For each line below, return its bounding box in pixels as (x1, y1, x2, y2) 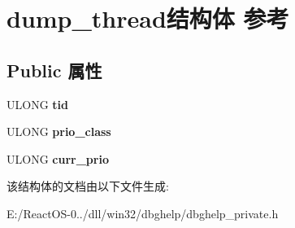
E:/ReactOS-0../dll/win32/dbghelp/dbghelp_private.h (7, 204, 279, 221)
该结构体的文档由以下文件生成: (7, 178, 169, 195)
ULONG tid (7, 95, 68, 112)
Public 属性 (7, 57, 102, 82)
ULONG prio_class (7, 123, 111, 140)
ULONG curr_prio (7, 150, 109, 167)
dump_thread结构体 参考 (7, 2, 289, 35)
